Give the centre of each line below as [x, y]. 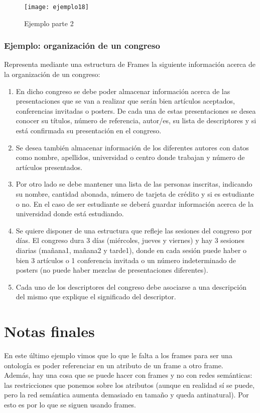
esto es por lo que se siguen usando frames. [70, 405]
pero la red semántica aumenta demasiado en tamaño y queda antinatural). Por [126, 395]
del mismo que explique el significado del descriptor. [96, 297]
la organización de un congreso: [52, 74]
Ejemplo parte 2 [49, 23]
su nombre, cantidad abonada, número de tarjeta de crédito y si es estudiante [135, 194]
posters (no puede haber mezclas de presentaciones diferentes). [112, 270]
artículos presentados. [49, 167]
